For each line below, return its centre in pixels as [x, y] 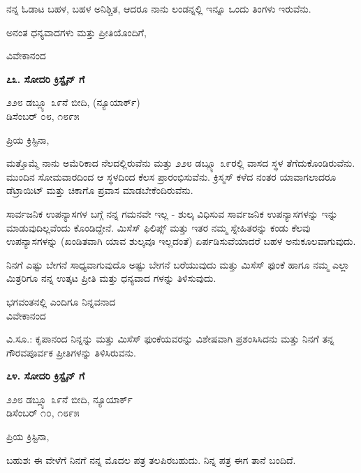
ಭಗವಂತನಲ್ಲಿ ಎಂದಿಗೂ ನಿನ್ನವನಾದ [61, 301]
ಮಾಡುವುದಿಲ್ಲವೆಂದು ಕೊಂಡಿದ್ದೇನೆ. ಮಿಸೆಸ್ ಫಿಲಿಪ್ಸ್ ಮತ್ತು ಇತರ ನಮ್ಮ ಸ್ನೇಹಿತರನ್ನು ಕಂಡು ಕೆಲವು [159, 227]
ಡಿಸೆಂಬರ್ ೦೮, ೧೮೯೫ [43, 115]
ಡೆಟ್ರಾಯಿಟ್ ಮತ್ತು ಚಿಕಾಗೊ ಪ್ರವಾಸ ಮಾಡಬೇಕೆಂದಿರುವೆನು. [100, 190]
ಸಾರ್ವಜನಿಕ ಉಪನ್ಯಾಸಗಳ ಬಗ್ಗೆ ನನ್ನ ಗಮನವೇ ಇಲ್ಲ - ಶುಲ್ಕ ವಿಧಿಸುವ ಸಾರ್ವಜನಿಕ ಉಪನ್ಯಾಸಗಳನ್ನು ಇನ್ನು [172, 213]
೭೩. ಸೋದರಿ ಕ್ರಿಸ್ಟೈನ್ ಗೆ [46, 78]
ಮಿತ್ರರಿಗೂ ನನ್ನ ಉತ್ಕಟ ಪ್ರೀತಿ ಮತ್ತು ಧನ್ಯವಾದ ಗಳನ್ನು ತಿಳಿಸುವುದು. [111, 278]
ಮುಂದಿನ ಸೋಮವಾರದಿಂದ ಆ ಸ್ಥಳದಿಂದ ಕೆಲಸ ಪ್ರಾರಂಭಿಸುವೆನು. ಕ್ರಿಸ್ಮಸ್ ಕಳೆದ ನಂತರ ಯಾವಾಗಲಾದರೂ [171, 176]
